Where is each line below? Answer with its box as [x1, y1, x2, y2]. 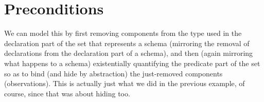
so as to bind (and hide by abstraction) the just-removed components [4, 68, 223, 78]
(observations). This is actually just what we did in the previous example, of [4, 78, 245, 89]
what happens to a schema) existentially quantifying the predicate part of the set [4, 57, 260, 68]
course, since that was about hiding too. [4, 88, 130, 98]
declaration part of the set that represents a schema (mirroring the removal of [4, 37, 250, 48]
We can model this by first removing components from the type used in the [4, 28, 242, 38]
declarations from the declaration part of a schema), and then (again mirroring [4, 48, 253, 58]
